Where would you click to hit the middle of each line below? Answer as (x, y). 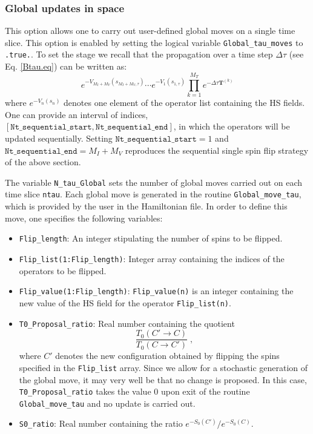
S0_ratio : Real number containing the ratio (101, 423)
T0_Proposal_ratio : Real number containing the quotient (127, 323)
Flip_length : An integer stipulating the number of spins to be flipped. (151, 238)
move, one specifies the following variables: (84, 218)
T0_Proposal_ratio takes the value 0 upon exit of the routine (134, 391)
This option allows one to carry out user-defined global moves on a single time (150, 31)
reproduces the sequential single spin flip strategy (217, 150)
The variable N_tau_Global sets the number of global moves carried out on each (154, 182)
